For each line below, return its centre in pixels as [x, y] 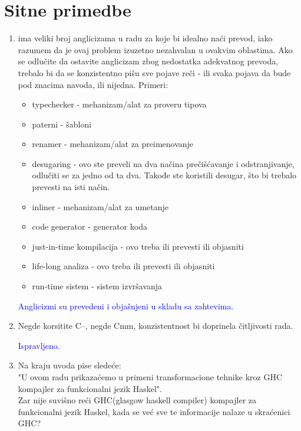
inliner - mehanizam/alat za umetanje [100, 206]
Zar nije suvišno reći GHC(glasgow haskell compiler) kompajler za [137, 400]
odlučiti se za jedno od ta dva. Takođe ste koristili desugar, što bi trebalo [164, 175]
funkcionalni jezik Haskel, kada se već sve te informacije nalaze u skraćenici [154, 411]
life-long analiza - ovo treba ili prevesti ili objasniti [123, 266]
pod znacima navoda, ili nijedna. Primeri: [93, 84]
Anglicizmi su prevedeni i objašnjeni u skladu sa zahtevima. [126, 306]
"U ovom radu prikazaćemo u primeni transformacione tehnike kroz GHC [150, 377]
